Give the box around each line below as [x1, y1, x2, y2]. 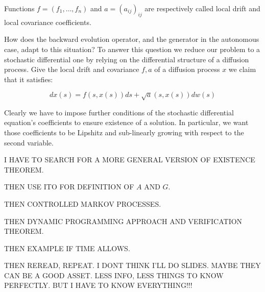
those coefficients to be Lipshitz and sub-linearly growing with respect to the [4, 127, 244, 137]
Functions [4, 3, 35, 13]
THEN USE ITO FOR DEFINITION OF [4, 181, 134, 192]
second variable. [4, 137, 54, 148]
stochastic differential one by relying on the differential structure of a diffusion [4, 54, 249, 64]
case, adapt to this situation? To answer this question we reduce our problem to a [4, 43, 260, 54]
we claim [228, 64, 256, 75]
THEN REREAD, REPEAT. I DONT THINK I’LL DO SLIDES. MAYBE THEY [4, 260, 261, 271]
